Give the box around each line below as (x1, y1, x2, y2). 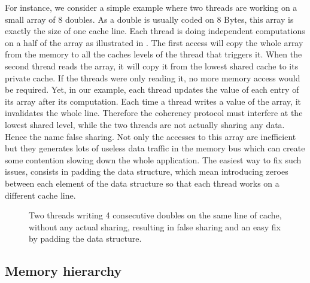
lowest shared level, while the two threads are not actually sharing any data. (5, 118, 285, 130)
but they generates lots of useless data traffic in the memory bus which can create (5, 142, 305, 154)
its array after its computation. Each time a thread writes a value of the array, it (5, 95, 301, 107)
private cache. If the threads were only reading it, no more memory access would (5, 71, 300, 84)
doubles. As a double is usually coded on (65, 13, 214, 25)
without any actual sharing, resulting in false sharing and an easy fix (29, 220, 281, 233)
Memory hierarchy (5, 261, 122, 280)
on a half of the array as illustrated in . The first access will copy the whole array (5, 36, 303, 48)
